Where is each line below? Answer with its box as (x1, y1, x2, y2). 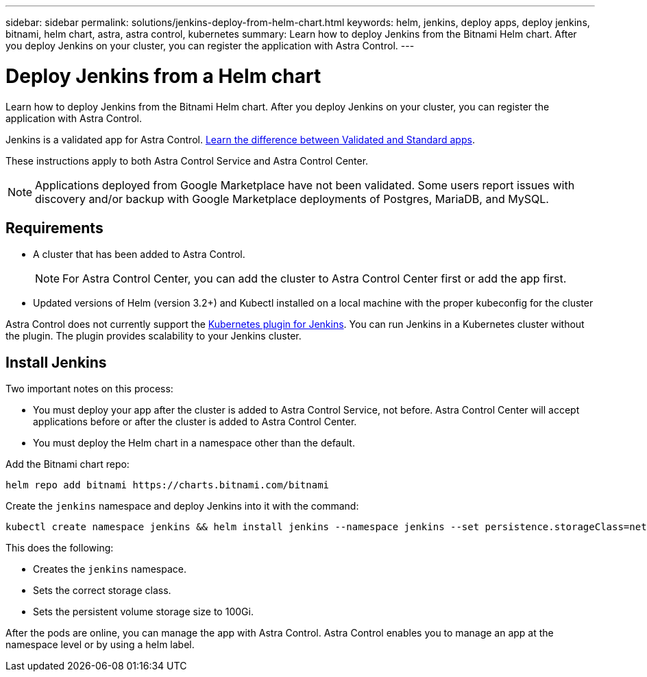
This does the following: (5, 542, 114, 554)
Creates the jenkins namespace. (33, 563, 186, 575)
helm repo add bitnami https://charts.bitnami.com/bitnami (5, 479, 330, 491)
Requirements (5, 219, 103, 237)
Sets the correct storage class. (33, 584, 171, 597)
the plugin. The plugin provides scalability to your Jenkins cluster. (5, 330, 302, 342)
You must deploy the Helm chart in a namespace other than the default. (33, 437, 355, 449)
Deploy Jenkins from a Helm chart (5, 64, 321, 88)
